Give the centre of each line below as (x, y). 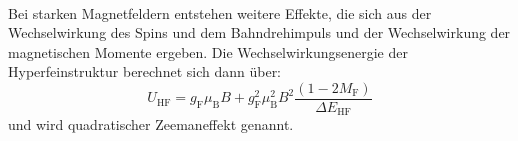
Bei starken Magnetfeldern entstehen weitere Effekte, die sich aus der (220, 12)
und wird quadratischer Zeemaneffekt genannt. (151, 124)
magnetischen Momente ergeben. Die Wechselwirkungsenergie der (208, 51)
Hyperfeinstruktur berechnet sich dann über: (145, 71)
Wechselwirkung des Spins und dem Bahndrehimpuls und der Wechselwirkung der (259, 32)
